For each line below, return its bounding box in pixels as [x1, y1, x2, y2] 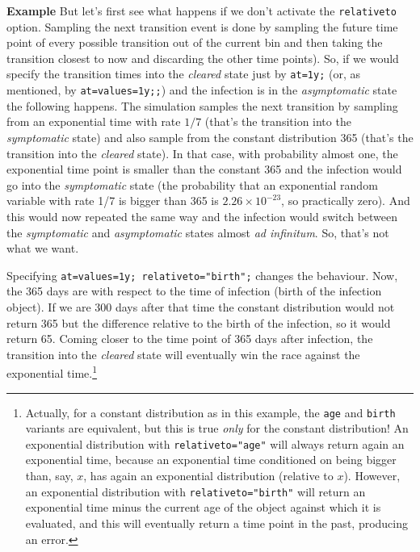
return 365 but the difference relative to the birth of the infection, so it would [6, 314, 391, 331]
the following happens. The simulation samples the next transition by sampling [6, 97, 398, 114]
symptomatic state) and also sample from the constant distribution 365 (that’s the [6, 128, 414, 145]
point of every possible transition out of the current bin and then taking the [6, 34, 383, 51]
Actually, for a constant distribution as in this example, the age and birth [25, 404, 396, 420]
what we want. [6, 240, 79, 257]
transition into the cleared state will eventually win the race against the [6, 345, 360, 362]
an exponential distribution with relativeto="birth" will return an [25, 483, 366, 500]
